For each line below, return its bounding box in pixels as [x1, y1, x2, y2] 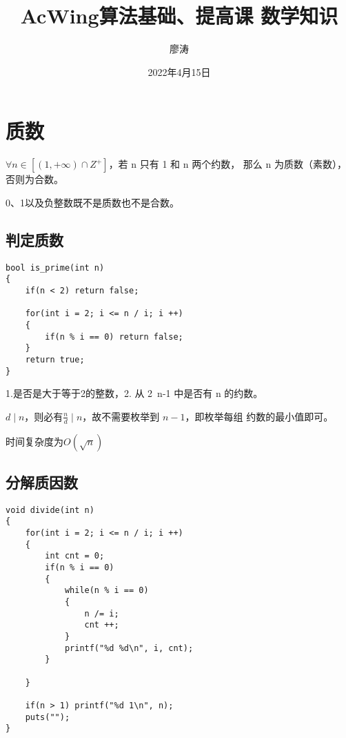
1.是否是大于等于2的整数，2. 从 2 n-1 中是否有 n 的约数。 [6, 386, 263, 400]
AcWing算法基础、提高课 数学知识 [20, 1, 338, 30]
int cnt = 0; [45, 551, 105, 561]
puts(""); [25, 712, 70, 722]
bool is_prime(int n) [6, 262, 105, 273]
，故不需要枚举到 [82, 409, 160, 423]
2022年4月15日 [147, 64, 211, 79]
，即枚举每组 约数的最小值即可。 [185, 409, 334, 423]
